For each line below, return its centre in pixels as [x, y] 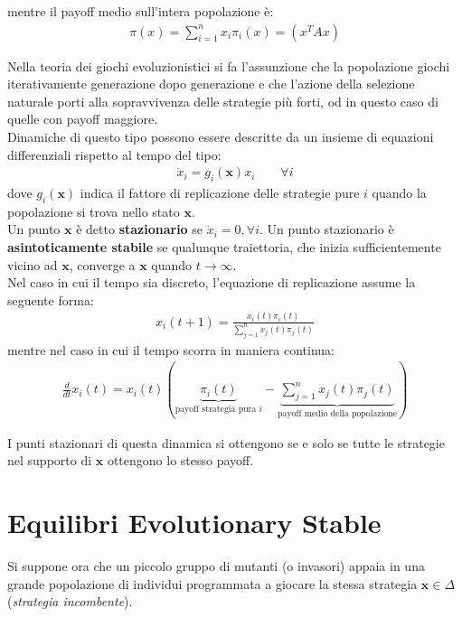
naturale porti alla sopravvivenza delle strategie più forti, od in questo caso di [223, 101]
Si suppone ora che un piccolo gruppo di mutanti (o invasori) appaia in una [216, 566]
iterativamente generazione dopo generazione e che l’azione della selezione [211, 84]
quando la [399, 193]
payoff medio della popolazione [338, 414]
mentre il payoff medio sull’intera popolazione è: [141, 11]
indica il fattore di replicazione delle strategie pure [220, 193]
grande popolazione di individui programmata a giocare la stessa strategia [212, 583]
